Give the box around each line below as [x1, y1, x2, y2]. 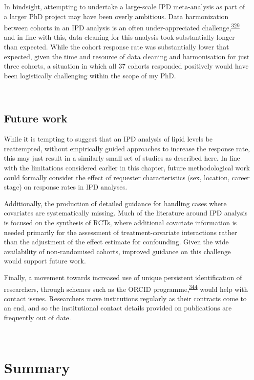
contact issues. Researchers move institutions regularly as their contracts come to [4, 293, 247, 303]
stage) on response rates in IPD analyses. [4, 182, 127, 192]
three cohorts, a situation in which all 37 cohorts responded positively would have [4, 61, 249, 71]
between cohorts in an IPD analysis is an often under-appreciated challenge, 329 [4, 21, 240, 32]
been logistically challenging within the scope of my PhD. [4, 70, 176, 80]
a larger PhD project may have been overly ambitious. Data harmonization [4, 11, 229, 21]
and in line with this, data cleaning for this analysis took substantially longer [4, 32, 235, 42]
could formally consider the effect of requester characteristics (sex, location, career [4, 172, 250, 182]
